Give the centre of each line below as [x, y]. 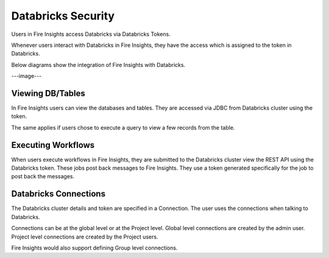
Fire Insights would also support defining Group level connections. [94, 248]
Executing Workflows [53, 145]
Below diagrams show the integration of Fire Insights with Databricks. [98, 64]
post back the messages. [43, 176]
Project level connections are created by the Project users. [85, 237]
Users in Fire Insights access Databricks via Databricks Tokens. [91, 34]
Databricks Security [63, 16]
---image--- [27, 76]
